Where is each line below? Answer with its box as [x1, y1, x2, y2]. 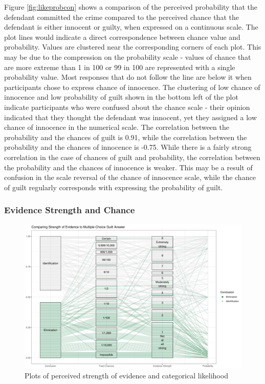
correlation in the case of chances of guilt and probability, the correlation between [4, 151, 260, 162]
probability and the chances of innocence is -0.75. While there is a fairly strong [4, 142, 252, 152]
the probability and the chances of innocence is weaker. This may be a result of [4, 162, 253, 172]
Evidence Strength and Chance [4, 204, 135, 216]
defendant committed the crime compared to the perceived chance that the [4, 11, 239, 22]
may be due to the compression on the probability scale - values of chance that [4, 51, 251, 62]
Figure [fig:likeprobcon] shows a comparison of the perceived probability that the [4, 2, 257, 12]
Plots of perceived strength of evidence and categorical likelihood [25, 370, 228, 381]
